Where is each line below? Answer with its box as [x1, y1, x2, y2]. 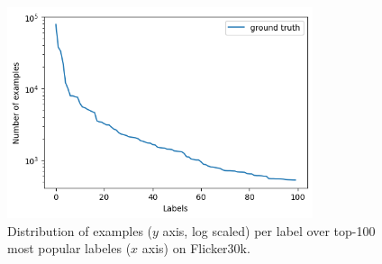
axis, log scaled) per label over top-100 [162, 221, 376, 240]
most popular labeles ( [7, 239, 132, 258]
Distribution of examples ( [7, 221, 153, 240]
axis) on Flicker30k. [141, 239, 250, 258]
